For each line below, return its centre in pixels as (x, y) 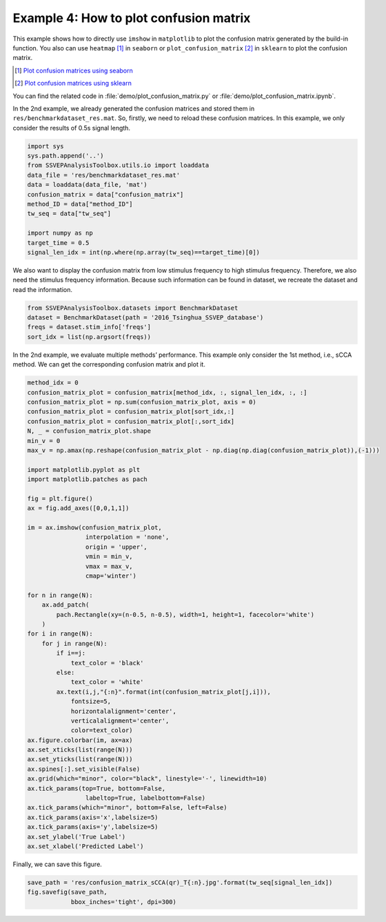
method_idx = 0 (53, 383)
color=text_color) (102, 730)
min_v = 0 (44, 441)
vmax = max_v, (109, 566)
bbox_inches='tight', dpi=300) (124, 902)
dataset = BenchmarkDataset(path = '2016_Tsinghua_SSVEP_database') (145, 318)
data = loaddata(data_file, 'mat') (87, 185)
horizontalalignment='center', (124, 711)
